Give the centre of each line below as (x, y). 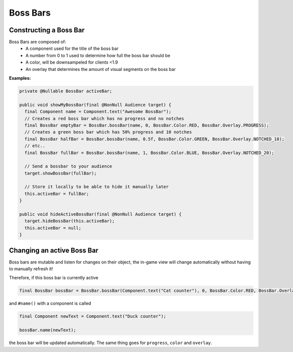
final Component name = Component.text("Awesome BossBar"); (98, 112)
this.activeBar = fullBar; (57, 194)
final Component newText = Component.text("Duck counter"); (93, 316)
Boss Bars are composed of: (38, 42)
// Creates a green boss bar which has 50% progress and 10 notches (108, 132)
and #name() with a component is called (50, 304)
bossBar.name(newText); (48, 330)
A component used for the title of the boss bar (72, 48)
